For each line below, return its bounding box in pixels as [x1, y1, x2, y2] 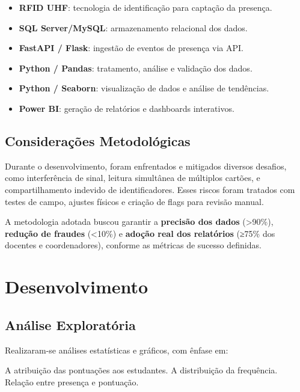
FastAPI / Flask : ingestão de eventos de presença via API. [19, 41, 244, 54]
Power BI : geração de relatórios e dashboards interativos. [19, 102, 234, 114]
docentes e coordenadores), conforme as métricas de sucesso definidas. [5, 239, 262, 251]
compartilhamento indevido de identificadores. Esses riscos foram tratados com [5, 183, 295, 195]
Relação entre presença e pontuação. [5, 375, 139, 388]
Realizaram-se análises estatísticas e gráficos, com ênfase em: [5, 343, 228, 356]
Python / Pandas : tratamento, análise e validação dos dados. [19, 61, 253, 74]
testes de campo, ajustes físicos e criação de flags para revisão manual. [5, 195, 264, 207]
